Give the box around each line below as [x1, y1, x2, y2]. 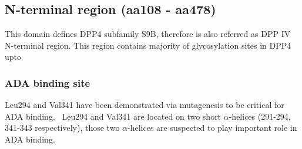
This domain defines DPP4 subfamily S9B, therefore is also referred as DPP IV [5, 28, 291, 40]
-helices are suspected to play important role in [127, 121, 297, 134]
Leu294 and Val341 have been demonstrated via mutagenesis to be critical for [5, 99, 284, 111]
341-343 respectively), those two [5, 121, 120, 134]
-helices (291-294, [229, 110, 291, 122]
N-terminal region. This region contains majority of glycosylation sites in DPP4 [5, 39, 291, 51]
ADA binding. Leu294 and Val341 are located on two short [5, 110, 222, 122]
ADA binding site [5, 75, 90, 90]
